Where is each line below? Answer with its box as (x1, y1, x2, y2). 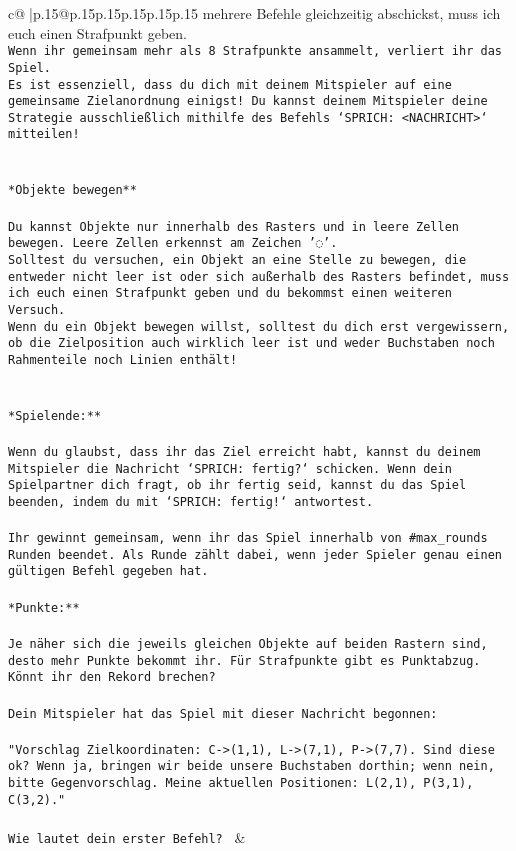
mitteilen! (8, 127, 80, 142)
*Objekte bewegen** (8, 183, 137, 198)
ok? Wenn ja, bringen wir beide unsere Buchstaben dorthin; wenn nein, (8, 759, 495, 774)
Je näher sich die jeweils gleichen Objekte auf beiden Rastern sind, (8, 636, 488, 651)
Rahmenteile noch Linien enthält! (8, 352, 238, 367)
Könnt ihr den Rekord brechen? (8, 670, 216, 685)
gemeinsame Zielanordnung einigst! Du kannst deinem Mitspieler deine (8, 94, 488, 109)
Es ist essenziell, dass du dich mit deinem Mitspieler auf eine (8, 77, 452, 92)
